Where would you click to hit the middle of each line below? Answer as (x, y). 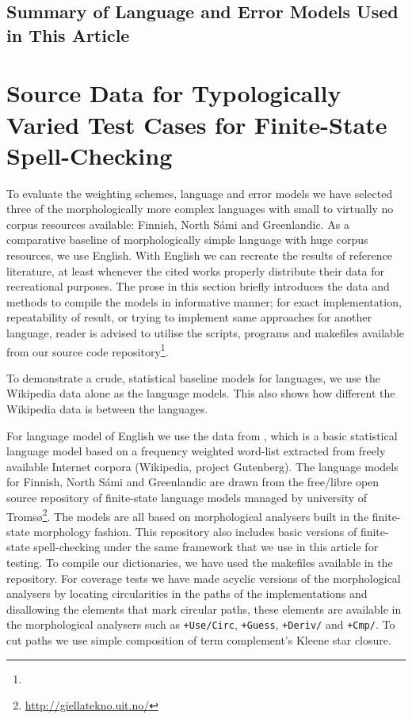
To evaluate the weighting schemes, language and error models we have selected (200, 193)
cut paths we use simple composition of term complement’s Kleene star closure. (199, 640)
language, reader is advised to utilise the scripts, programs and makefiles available (205, 333)
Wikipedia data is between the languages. (107, 409)
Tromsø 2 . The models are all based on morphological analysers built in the (188, 515)
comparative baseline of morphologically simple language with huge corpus (187, 240)
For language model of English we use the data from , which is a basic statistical (202, 435)
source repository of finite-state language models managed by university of (187, 498)
